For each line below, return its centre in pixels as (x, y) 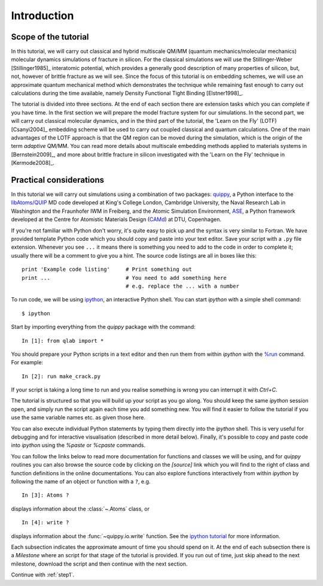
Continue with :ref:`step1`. (43, 575)
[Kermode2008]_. (33, 163)
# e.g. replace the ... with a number (182, 286)
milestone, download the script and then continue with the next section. (99, 564)
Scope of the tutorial (50, 37)
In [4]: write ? (45, 522)
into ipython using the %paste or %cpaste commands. (78, 445)
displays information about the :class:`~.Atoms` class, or (80, 509)
